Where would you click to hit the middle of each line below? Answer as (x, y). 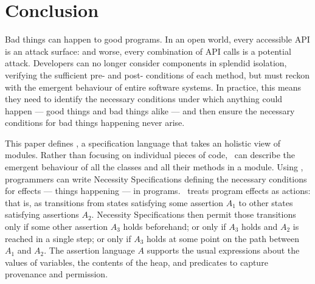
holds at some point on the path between (223, 238)
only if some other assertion (57, 227)
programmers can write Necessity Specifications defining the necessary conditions (156, 178)
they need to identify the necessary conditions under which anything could (144, 99)
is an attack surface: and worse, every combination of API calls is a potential (148, 51)
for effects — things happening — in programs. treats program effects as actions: (158, 191)
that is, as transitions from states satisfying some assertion (114, 202)
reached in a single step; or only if (68, 238)
